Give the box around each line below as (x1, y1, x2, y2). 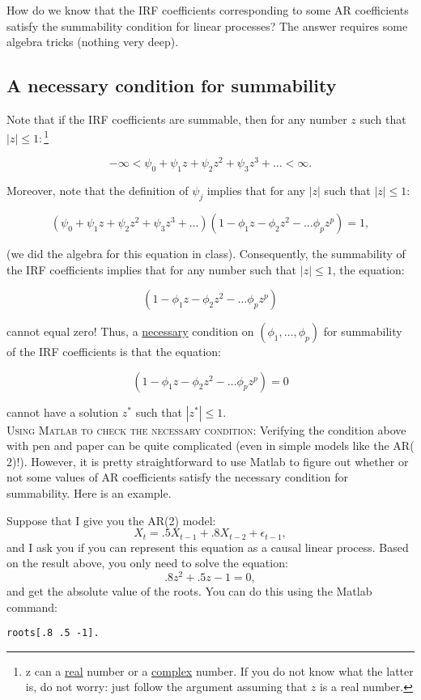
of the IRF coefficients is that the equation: (6, 343, 221, 360)
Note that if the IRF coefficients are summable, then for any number (6, 110, 347, 127)
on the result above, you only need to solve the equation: (6, 554, 288, 571)
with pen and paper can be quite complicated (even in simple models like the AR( (6, 437, 415, 454)
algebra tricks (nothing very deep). (6, 33, 179, 50)
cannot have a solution (6, 403, 119, 420)
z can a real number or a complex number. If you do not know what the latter (25, 662, 414, 679)
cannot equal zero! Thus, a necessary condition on (6, 323, 254, 340)
